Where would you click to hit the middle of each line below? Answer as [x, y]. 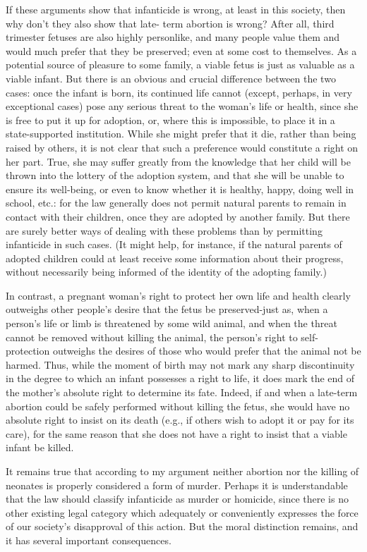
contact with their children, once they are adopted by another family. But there [178, 216]
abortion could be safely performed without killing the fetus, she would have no [178, 406]
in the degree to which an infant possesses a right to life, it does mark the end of [180, 378]
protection [28, 351]
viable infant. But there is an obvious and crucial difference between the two [171, 78]
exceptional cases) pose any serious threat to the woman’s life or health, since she [182, 106]
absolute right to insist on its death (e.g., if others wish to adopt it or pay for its [180, 420]
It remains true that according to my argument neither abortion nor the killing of [182, 471]
